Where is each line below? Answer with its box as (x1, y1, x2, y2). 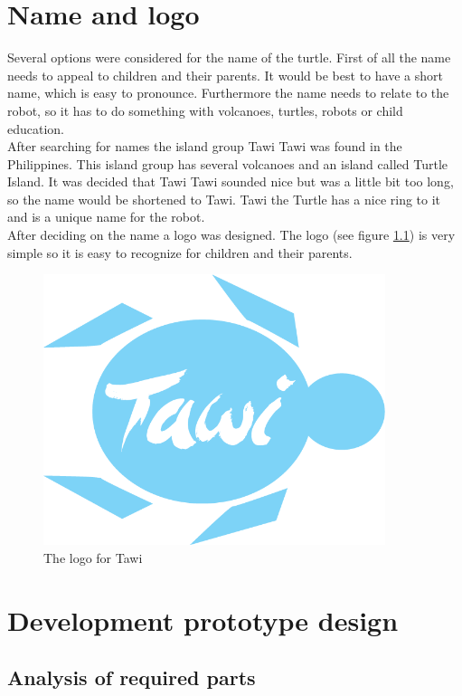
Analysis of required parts (7, 663, 256, 691)
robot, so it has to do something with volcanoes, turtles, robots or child (7, 100, 403, 119)
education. (7, 119, 65, 138)
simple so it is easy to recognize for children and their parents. (7, 243, 353, 262)
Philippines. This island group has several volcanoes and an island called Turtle (7, 154, 448, 173)
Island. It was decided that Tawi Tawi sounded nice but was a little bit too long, (7, 172, 454, 191)
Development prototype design (7, 601, 399, 638)
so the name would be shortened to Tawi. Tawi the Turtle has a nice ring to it (7, 189, 441, 208)
